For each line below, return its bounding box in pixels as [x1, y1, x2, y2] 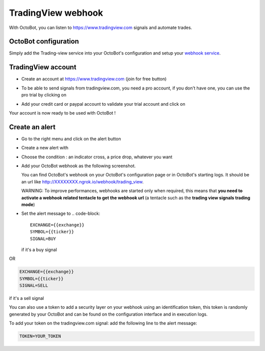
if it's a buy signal [21, 246, 57, 253]
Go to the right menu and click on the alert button [21, 136, 121, 142]
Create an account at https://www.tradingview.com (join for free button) [21, 76, 167, 82]
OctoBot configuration [9, 37, 79, 46]
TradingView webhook [9, 7, 103, 18]
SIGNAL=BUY [30, 236, 56, 241]
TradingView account [9, 63, 77, 71]
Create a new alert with [21, 145, 69, 151]
